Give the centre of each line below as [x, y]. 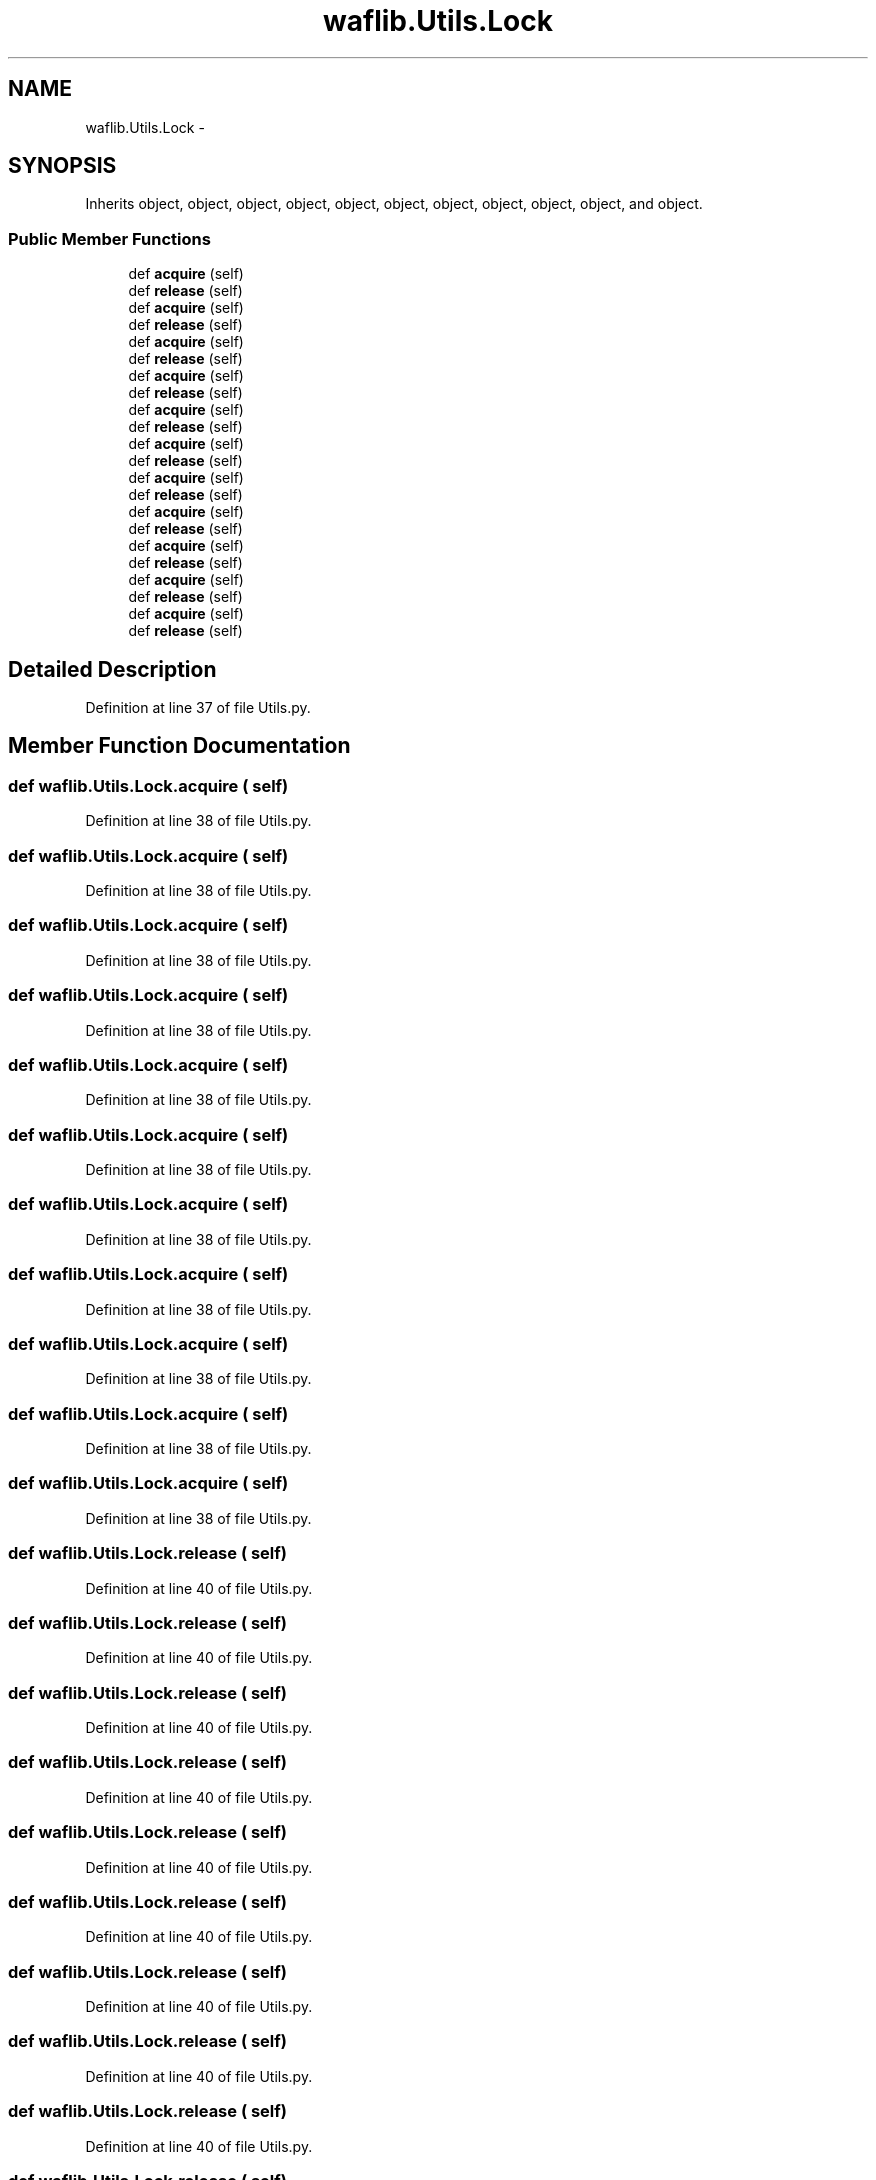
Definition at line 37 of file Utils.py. [198, 708]
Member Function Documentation [179, 746]
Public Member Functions [109, 238]
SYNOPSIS [62, 166]
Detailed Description [112, 669]
